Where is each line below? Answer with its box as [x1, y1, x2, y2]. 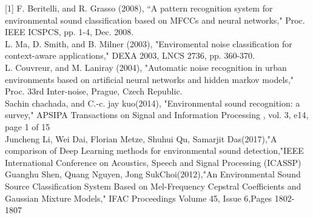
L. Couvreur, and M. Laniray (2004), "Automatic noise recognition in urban [5, 61, 287, 73]
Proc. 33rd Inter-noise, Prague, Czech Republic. [5, 85, 183, 97]
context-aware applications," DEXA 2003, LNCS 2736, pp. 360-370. [5, 49, 255, 62]
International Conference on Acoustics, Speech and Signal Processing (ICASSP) [5, 156, 301, 168]
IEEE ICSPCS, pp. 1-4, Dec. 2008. [5, 25, 134, 38]
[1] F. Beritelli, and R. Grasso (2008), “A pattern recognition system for [5, 2, 273, 14]
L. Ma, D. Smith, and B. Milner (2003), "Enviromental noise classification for [5, 37, 292, 50]
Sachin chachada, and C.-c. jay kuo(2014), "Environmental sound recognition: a [5, 96, 300, 109]
